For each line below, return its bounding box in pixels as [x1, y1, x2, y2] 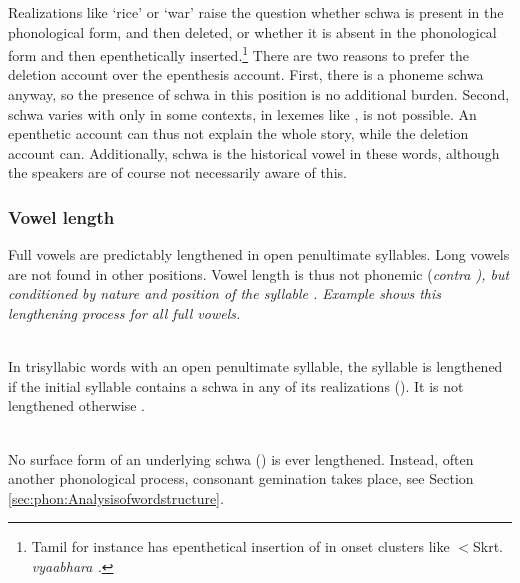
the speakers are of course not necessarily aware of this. [8, 162, 347, 183]
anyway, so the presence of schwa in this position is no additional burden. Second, [8, 84, 510, 105]
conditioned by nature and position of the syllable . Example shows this [8, 283, 442, 304]
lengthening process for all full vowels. [8, 303, 241, 323]
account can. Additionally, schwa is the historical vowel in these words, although [8, 142, 500, 163]
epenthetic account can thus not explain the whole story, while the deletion [8, 123, 469, 144]
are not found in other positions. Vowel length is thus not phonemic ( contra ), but [8, 263, 510, 284]
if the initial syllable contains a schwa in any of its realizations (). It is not [8, 375, 464, 396]
